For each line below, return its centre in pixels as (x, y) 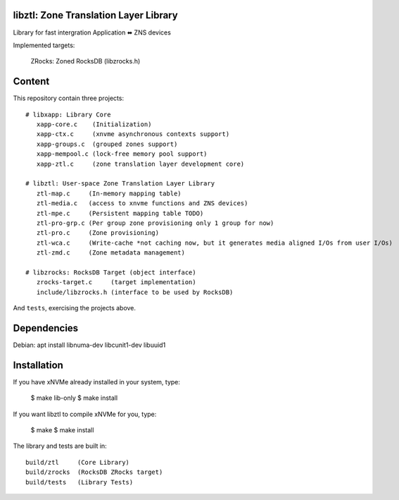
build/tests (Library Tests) (80, 482)
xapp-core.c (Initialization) (94, 124)
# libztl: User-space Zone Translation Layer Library (120, 184)
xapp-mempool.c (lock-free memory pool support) (122, 154)
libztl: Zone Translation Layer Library (96, 15)
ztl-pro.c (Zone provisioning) (98, 233)
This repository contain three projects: (69, 98)
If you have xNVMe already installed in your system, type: (97, 382)
